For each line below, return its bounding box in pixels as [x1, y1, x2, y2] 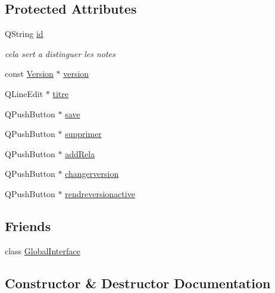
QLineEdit [5, 87, 43, 99]
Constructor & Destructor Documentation [5, 273, 271, 292]
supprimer [65, 127, 102, 140]
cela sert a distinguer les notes [5, 47, 115, 60]
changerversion [65, 167, 119, 180]
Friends [5, 216, 51, 235]
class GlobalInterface [5, 244, 80, 257]
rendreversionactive [65, 187, 135, 200]
